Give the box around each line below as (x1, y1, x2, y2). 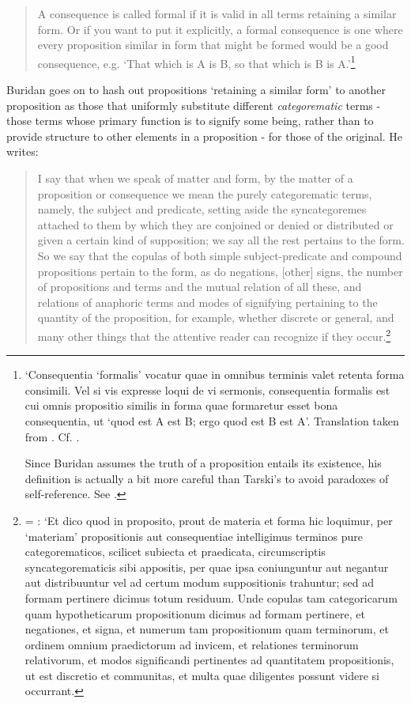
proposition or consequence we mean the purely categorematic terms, (37, 185, 372, 202)
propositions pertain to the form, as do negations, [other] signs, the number (37, 263, 403, 279)
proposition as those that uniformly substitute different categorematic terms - (6, 96, 381, 113)
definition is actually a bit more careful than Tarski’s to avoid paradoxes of (25, 470, 389, 486)
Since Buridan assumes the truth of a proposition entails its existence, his (25, 455, 382, 471)
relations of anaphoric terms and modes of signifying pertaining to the (37, 293, 378, 310)
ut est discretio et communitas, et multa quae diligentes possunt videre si (25, 667, 379, 683)
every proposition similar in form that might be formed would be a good (37, 36, 389, 53)
